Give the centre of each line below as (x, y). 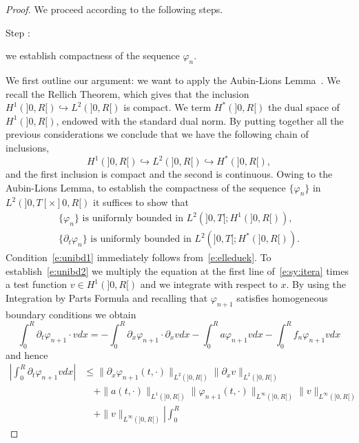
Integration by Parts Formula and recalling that (107, 297)
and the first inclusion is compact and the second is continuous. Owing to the (169, 174)
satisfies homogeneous (282, 297)
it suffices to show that (141, 202)
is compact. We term (167, 107)
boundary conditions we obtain (71, 314)
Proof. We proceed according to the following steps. (114, 9)
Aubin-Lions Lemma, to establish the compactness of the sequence (146, 187)
